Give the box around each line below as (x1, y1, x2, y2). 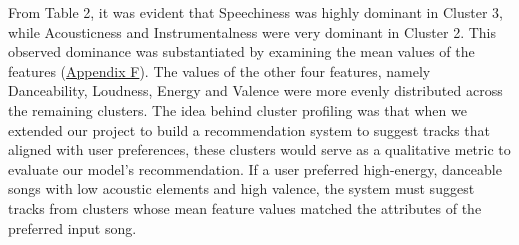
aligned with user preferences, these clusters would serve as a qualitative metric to (8, 139, 511, 160)
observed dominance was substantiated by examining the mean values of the (8, 41, 475, 62)
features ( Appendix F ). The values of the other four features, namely (8, 60, 431, 81)
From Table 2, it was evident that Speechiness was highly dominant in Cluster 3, (8, 2, 503, 22)
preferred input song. (8, 217, 137, 238)
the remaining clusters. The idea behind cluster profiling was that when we (8, 99, 467, 120)
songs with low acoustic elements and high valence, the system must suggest (8, 178, 475, 199)
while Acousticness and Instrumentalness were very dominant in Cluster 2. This (8, 21, 497, 42)
